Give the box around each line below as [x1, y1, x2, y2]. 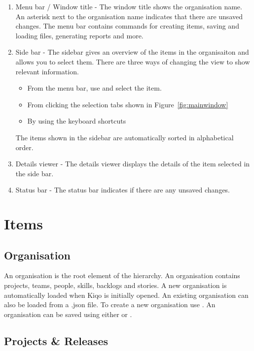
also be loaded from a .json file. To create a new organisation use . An [4, 299, 216, 310]
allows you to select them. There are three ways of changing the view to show [15, 56, 250, 66]
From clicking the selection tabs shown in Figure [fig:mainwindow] [27, 99, 228, 109]
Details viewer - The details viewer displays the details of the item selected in [15, 159, 250, 169]
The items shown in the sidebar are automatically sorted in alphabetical [15, 132, 234, 142]
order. [15, 142, 34, 152]
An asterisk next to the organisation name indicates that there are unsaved [15, 11, 243, 21]
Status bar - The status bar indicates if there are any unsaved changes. [15, 185, 230, 195]
